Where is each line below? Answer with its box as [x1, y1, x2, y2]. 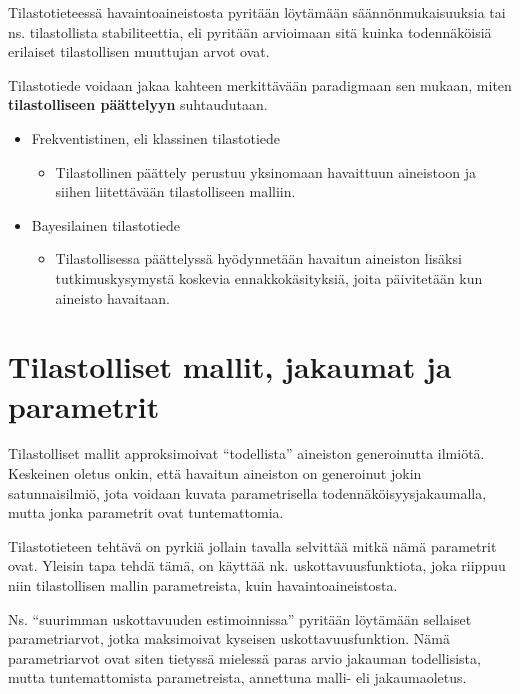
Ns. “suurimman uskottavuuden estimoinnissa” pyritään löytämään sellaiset [8, 608, 472, 629]
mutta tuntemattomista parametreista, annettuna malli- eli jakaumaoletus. [8, 667, 467, 688]
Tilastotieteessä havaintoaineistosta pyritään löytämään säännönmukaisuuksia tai [8, 2, 506, 22]
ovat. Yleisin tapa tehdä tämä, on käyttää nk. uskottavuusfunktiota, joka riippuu [8, 555, 506, 576]
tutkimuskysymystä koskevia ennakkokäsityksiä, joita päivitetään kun [55, 267, 483, 288]
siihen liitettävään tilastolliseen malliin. [55, 181, 296, 202]
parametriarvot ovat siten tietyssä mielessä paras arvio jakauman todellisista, [8, 647, 481, 668]
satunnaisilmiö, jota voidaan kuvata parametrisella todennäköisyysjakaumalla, [8, 482, 487, 503]
